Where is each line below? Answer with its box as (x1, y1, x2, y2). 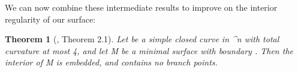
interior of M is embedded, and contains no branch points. (5, 56, 218, 68)
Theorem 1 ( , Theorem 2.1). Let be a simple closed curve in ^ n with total (5, 33, 279, 45)
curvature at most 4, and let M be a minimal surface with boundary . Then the (5, 44, 293, 57)
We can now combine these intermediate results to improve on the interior (5, 1, 278, 13)
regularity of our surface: (5, 12, 96, 25)
